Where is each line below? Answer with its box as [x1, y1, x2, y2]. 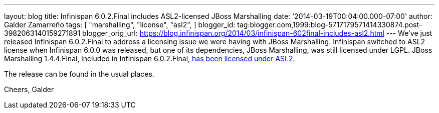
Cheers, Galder [4, 85, 54, 94]
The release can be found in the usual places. [4, 70, 154, 78]
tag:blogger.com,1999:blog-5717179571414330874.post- [237, 20, 422, 29]
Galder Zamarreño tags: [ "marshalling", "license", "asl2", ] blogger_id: [4, 20, 236, 29]
